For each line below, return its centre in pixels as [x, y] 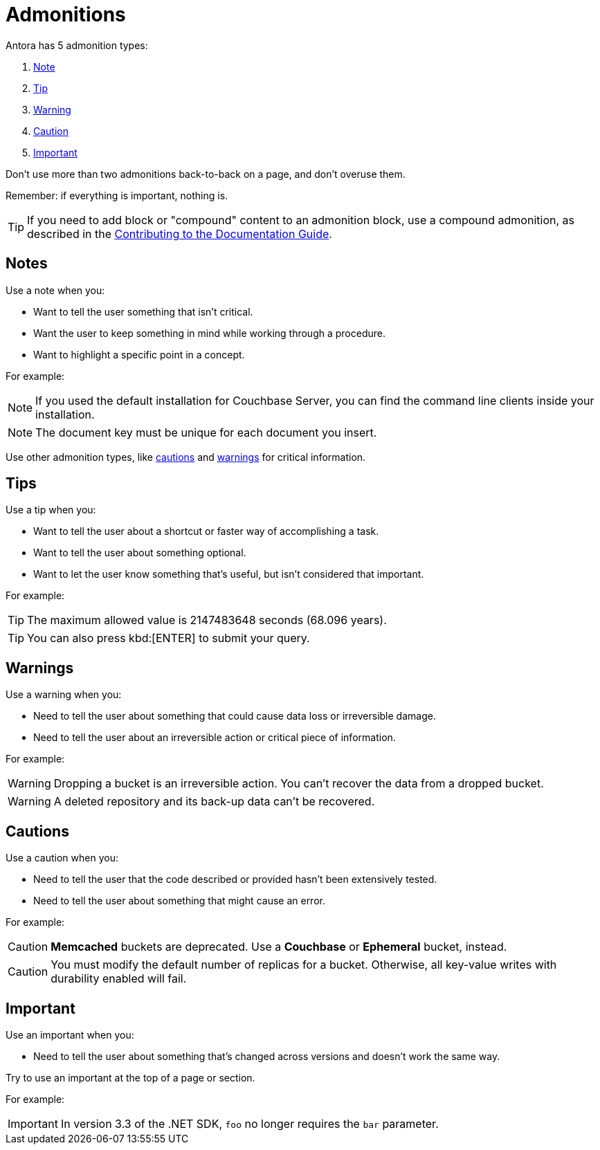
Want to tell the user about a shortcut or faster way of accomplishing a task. [206, 531]
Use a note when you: [55, 290]
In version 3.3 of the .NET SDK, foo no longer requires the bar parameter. [249, 1123]
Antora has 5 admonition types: [77, 45]
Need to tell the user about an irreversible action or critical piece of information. [215, 738]
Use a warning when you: [64, 695]
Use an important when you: [70, 1034]
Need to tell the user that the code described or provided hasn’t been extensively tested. [235, 879]
